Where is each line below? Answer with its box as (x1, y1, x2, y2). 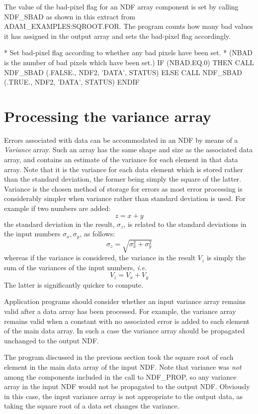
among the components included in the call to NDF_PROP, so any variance (4, 371, 237, 382)
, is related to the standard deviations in (123, 218, 247, 229)
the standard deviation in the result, (4, 218, 115, 229)
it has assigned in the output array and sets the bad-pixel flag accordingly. (4, 30, 231, 41)
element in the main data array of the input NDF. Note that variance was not (4, 362, 242, 372)
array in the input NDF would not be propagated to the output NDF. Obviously (4, 381, 250, 392)
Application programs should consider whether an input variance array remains (4, 296, 246, 307)
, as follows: (80, 228, 115, 239)
